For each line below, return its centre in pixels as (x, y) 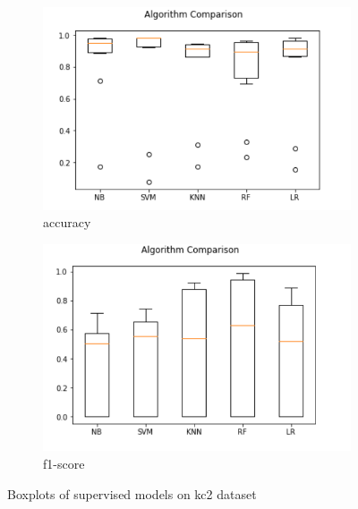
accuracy (67, 222)
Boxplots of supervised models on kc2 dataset (132, 493)
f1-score (64, 464)
